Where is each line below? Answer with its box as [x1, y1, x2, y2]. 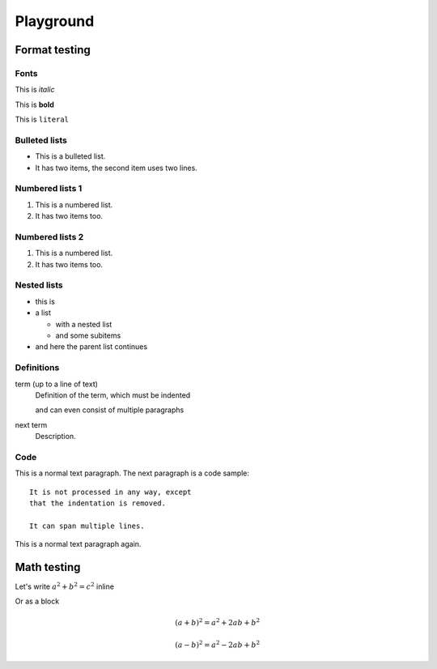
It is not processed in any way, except [29, 487, 192, 496]
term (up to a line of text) [15, 379, 99, 389]
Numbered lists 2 [15, 231, 84, 242]
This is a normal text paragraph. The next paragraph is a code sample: [15, 468, 250, 478]
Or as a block [15, 596, 60, 607]
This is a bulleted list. [35, 151, 106, 161]
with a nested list [55, 319, 112, 329]
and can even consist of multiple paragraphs [35, 405, 185, 415]
